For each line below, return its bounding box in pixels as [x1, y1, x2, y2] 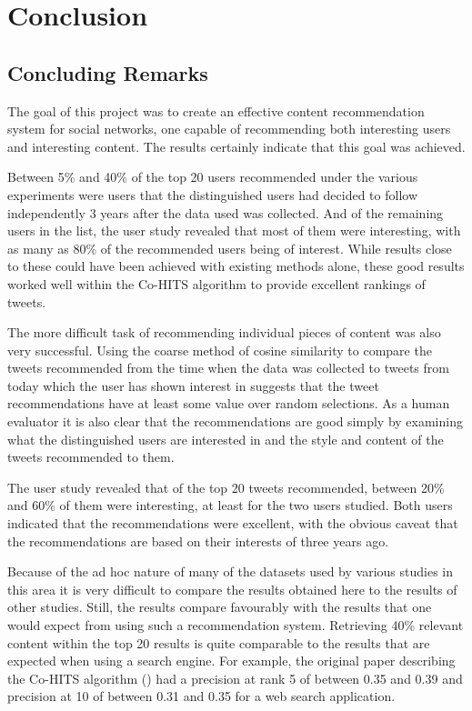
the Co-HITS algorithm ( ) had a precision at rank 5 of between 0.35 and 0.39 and [7, 668, 463, 687]
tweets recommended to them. [7, 447, 175, 466]
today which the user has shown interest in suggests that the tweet [7, 376, 379, 395]
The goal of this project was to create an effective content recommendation [7, 101, 425, 120]
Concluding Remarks [7, 58, 208, 86]
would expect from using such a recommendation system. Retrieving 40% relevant [7, 616, 464, 635]
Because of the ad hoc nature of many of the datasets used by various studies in [7, 562, 453, 581]
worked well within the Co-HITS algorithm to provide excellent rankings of [7, 274, 426, 293]
